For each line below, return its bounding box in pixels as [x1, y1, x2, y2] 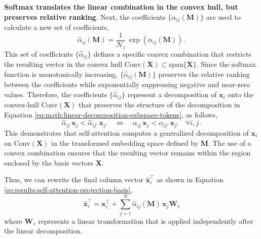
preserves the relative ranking [158, 68, 250, 79]
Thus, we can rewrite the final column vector [4, 174, 143, 185]
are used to [206, 11, 241, 22]
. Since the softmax [196, 58, 256, 69]
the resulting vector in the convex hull [4, 58, 123, 69]
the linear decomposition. [4, 225, 83, 236]
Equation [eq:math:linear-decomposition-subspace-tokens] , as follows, [4, 109, 218, 119]
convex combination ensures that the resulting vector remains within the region [4, 147, 251, 158]
